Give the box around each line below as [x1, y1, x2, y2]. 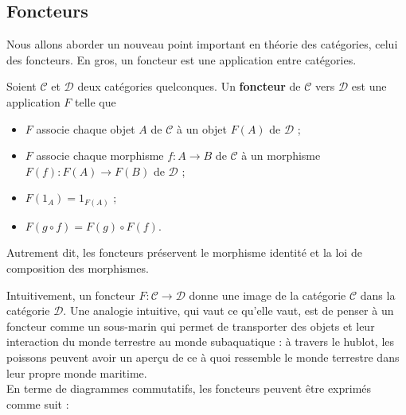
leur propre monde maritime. [6, 364, 147, 381]
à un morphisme [241, 147, 321, 164]
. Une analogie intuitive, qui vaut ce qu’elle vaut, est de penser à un [63, 302, 394, 319]
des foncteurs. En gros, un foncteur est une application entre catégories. [6, 51, 357, 68]
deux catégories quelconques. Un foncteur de [77, 78, 301, 95]
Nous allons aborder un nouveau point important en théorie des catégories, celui [6, 36, 398, 52]
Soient [6, 78, 37, 95]
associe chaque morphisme [36, 147, 164, 164]
